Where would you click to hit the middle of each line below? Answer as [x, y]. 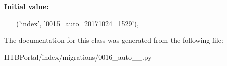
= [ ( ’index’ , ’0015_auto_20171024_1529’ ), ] [74, 23]
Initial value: [26, 6]
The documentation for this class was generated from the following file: [114, 40]
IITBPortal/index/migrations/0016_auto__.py [78, 57]
